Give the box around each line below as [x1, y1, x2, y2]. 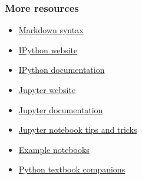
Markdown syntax [18, 24, 84, 36]
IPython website [18, 43, 78, 56]
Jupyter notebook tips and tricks [18, 123, 137, 136]
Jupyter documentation [18, 103, 103, 116]
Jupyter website [18, 84, 76, 95]
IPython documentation [18, 63, 105, 76]
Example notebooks [18, 143, 90, 155]
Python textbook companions [18, 163, 126, 175]
